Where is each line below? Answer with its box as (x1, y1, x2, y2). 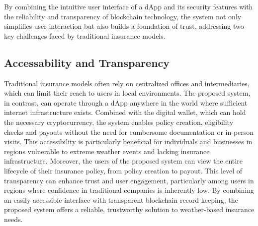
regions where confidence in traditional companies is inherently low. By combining (4, 185, 255, 195)
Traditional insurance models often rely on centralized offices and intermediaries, (4, 78, 250, 88)
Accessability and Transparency (4, 55, 170, 70)
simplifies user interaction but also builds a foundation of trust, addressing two (4, 21, 244, 31)
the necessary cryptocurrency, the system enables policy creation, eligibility (4, 116, 234, 127)
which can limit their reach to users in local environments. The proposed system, (4, 88, 251, 98)
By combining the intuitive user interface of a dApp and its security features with (4, 1, 253, 11)
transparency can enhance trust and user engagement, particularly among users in (4, 175, 254, 185)
